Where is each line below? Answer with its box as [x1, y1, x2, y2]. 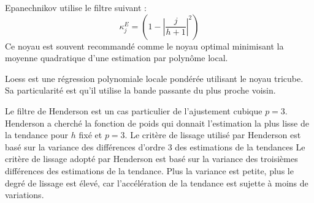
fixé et [78, 128, 102, 141]
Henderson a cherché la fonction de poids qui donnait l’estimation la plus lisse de [5, 116, 309, 129]
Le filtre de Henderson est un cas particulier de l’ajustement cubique [5, 104, 262, 117]
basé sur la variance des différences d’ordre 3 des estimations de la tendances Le [5, 140, 305, 153]
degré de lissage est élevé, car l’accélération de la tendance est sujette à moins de [5, 176, 308, 189]
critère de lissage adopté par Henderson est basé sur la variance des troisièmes [5, 152, 298, 165]
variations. [5, 188, 44, 201]
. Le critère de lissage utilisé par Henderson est [124, 128, 301, 141]
